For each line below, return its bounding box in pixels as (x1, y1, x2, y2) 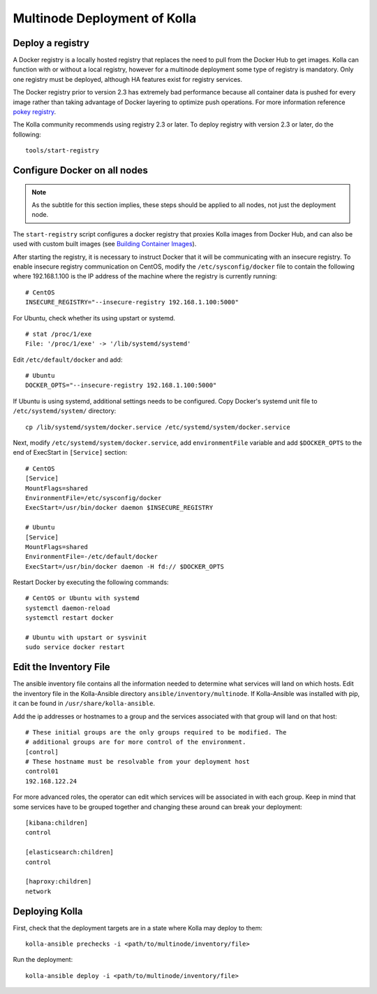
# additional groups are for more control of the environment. (25, 738, 246, 746)
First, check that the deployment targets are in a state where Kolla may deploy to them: (13, 923, 263, 932)
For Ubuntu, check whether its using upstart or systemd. (13, 313, 176, 322)
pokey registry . (13, 108, 56, 116)
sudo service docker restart (25, 644, 125, 651)
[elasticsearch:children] (25, 849, 114, 856)
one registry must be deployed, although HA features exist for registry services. (13, 75, 243, 83)
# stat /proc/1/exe (25, 329, 92, 338)
